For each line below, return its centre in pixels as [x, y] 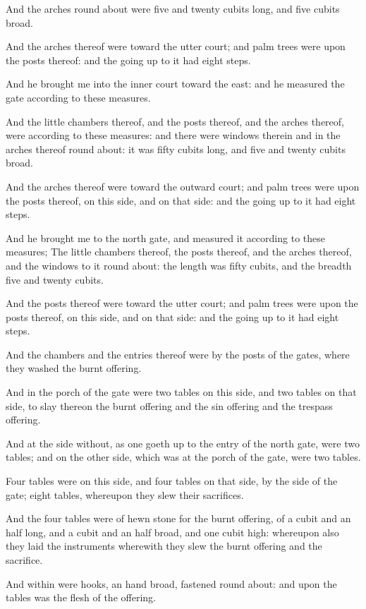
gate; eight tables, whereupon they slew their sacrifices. [125, 494]
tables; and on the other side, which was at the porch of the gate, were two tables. [183, 457]
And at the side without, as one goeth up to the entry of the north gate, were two [183, 443]
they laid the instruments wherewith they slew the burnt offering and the [164, 546]
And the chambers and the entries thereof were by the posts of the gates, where [178, 354]
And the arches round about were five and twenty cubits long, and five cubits [173, 8]
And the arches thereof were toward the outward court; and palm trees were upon [183, 186]
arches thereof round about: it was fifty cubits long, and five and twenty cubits [176, 149]
